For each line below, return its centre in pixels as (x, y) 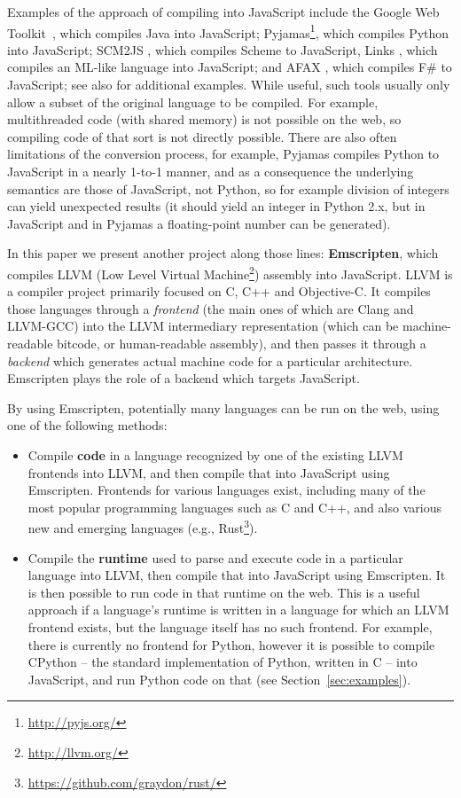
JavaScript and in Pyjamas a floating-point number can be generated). (199, 223)
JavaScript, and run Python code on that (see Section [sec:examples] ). (219, 679)
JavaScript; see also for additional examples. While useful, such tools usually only (229, 85)
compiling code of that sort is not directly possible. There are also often (202, 136)
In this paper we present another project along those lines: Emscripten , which (223, 253)
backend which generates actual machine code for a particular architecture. (210, 360)
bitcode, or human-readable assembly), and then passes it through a (242, 343)
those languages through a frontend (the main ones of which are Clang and (211, 308)
